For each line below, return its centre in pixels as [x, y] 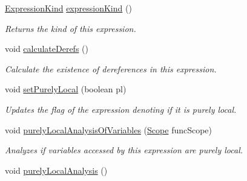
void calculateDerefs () [47, 49]
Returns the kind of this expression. [71, 28]
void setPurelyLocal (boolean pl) [66, 89]
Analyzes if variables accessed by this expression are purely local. [124, 150]
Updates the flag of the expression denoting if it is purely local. [121, 109]
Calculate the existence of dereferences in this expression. [111, 68]
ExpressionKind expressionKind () [68, 8]
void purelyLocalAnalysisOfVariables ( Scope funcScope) [109, 129]
